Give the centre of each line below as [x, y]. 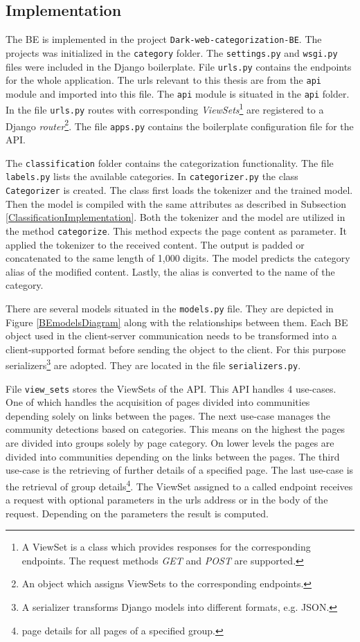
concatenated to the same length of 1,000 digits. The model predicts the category [178, 258]
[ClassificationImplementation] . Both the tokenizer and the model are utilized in [175, 217]
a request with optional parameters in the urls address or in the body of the [167, 500]
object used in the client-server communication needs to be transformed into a [171, 336]
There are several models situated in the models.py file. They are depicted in [170, 308]
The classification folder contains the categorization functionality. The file [170, 162]
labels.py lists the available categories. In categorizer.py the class [152, 176]
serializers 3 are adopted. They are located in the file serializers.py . [153, 364]
